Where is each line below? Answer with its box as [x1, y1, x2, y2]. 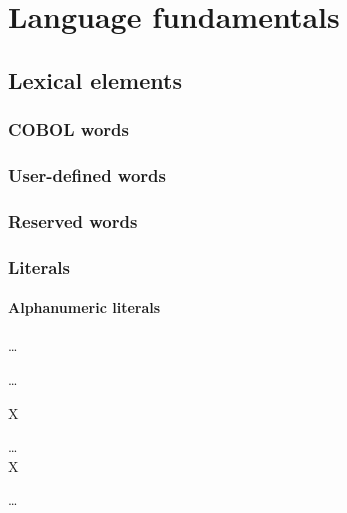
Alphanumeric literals [8, 297, 161, 318]
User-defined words [8, 162, 166, 187]
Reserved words [8, 208, 138, 233]
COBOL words [8, 117, 129, 142]
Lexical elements [8, 64, 182, 95]
